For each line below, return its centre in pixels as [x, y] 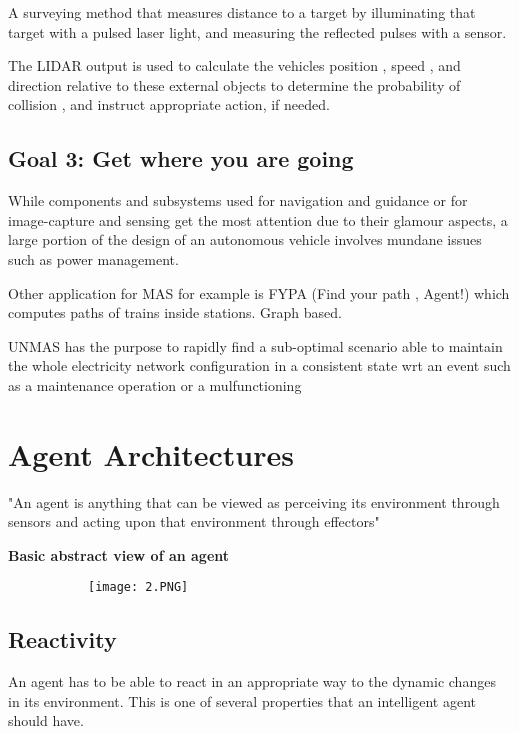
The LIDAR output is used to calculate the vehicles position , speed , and [234, 65]
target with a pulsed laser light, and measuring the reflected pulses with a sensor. [257, 31]
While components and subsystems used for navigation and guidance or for [238, 200]
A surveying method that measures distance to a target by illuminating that [242, 12]
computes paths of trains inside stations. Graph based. [175, 312]
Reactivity [62, 639]
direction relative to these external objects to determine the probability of [234, 84]
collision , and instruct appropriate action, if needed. [169, 104]
